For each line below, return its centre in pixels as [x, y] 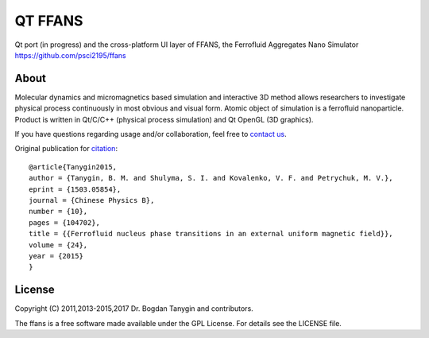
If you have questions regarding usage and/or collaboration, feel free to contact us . [151, 134]
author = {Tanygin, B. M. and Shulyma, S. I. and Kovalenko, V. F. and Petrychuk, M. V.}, [211, 178]
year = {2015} [56, 256]
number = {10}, [58, 212]
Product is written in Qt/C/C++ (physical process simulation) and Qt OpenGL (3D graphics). [164, 119]
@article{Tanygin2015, [73, 167]
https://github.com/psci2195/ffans [70, 55]
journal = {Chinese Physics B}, [92, 200]
